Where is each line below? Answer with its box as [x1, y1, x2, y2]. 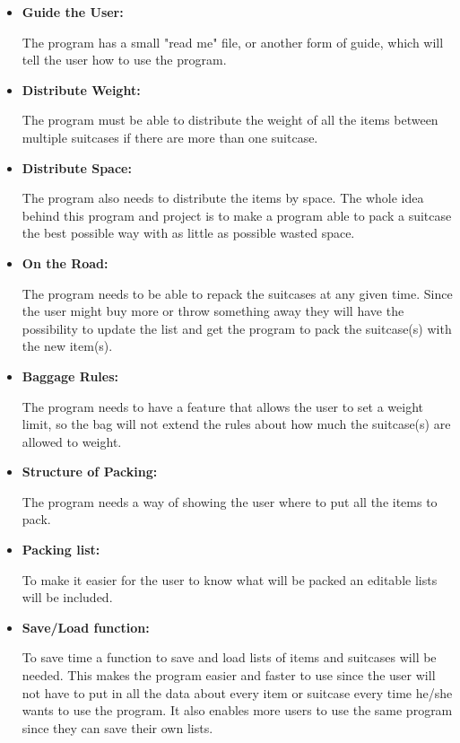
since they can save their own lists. [22, 718, 213, 737]
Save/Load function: [22, 617, 150, 636]
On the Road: [22, 253, 108, 272]
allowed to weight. [22, 432, 122, 450]
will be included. [22, 588, 113, 607]
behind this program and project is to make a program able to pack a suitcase [22, 205, 452, 224]
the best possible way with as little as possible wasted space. [22, 223, 355, 242]
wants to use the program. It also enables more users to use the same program [22, 701, 453, 720]
